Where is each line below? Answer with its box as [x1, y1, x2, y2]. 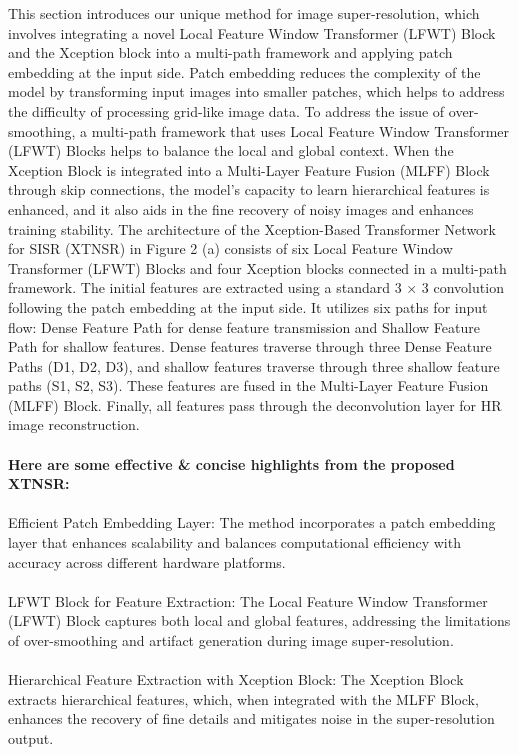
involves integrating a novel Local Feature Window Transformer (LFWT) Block [8, 22, 496, 43]
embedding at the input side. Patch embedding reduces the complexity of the [8, 61, 481, 82]
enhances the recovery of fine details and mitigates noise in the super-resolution [8, 708, 495, 729]
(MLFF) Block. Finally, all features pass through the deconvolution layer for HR [8, 394, 502, 415]
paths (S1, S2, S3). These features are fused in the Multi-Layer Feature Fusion [8, 375, 489, 396]
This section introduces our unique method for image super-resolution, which [8, 3, 480, 23]
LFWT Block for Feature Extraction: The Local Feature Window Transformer [8, 590, 488, 611]
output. [8, 727, 54, 748]
